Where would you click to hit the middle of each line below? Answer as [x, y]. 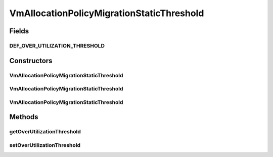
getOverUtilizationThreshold [45, 132]
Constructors [31, 61]
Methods [24, 117]
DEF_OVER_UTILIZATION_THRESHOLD [57, 45]
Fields [19, 31]
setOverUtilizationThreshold [45, 145]
